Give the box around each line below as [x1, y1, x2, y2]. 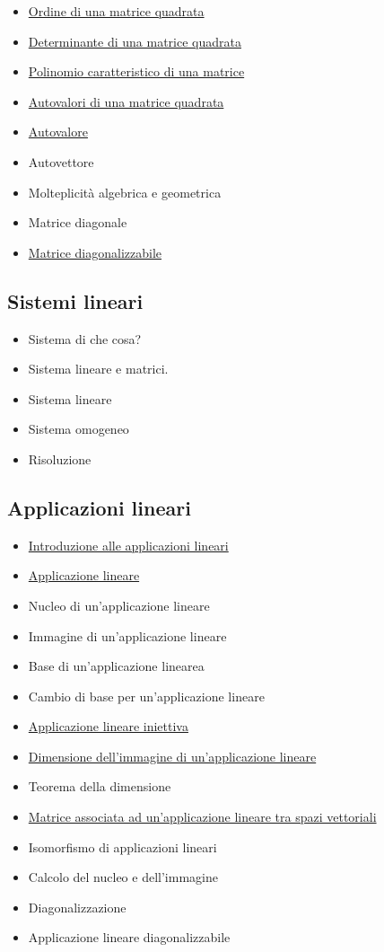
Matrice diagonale [28, 213, 127, 232]
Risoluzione [28, 449, 92, 468]
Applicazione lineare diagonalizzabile [28, 928, 231, 947]
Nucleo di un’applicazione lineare [28, 595, 210, 614]
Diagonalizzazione [28, 897, 127, 916]
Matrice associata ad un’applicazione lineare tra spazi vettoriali [28, 807, 377, 826]
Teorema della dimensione [28, 777, 171, 796]
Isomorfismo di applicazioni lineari [28, 837, 217, 856]
